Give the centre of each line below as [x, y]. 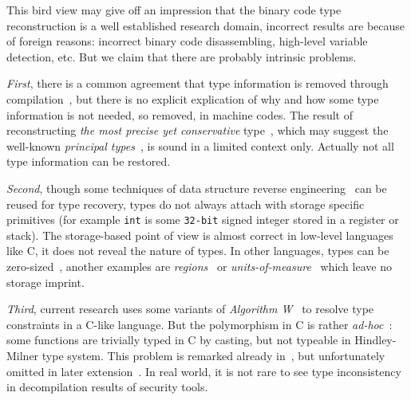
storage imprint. [45, 282]
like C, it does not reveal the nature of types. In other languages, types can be [198, 251]
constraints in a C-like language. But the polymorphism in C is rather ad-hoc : [200, 324]
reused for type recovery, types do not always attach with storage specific [186, 204]
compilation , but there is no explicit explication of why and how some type [193, 98]
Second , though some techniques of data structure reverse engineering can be [197, 188]
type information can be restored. [89, 161]
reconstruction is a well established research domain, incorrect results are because [206, 25]
